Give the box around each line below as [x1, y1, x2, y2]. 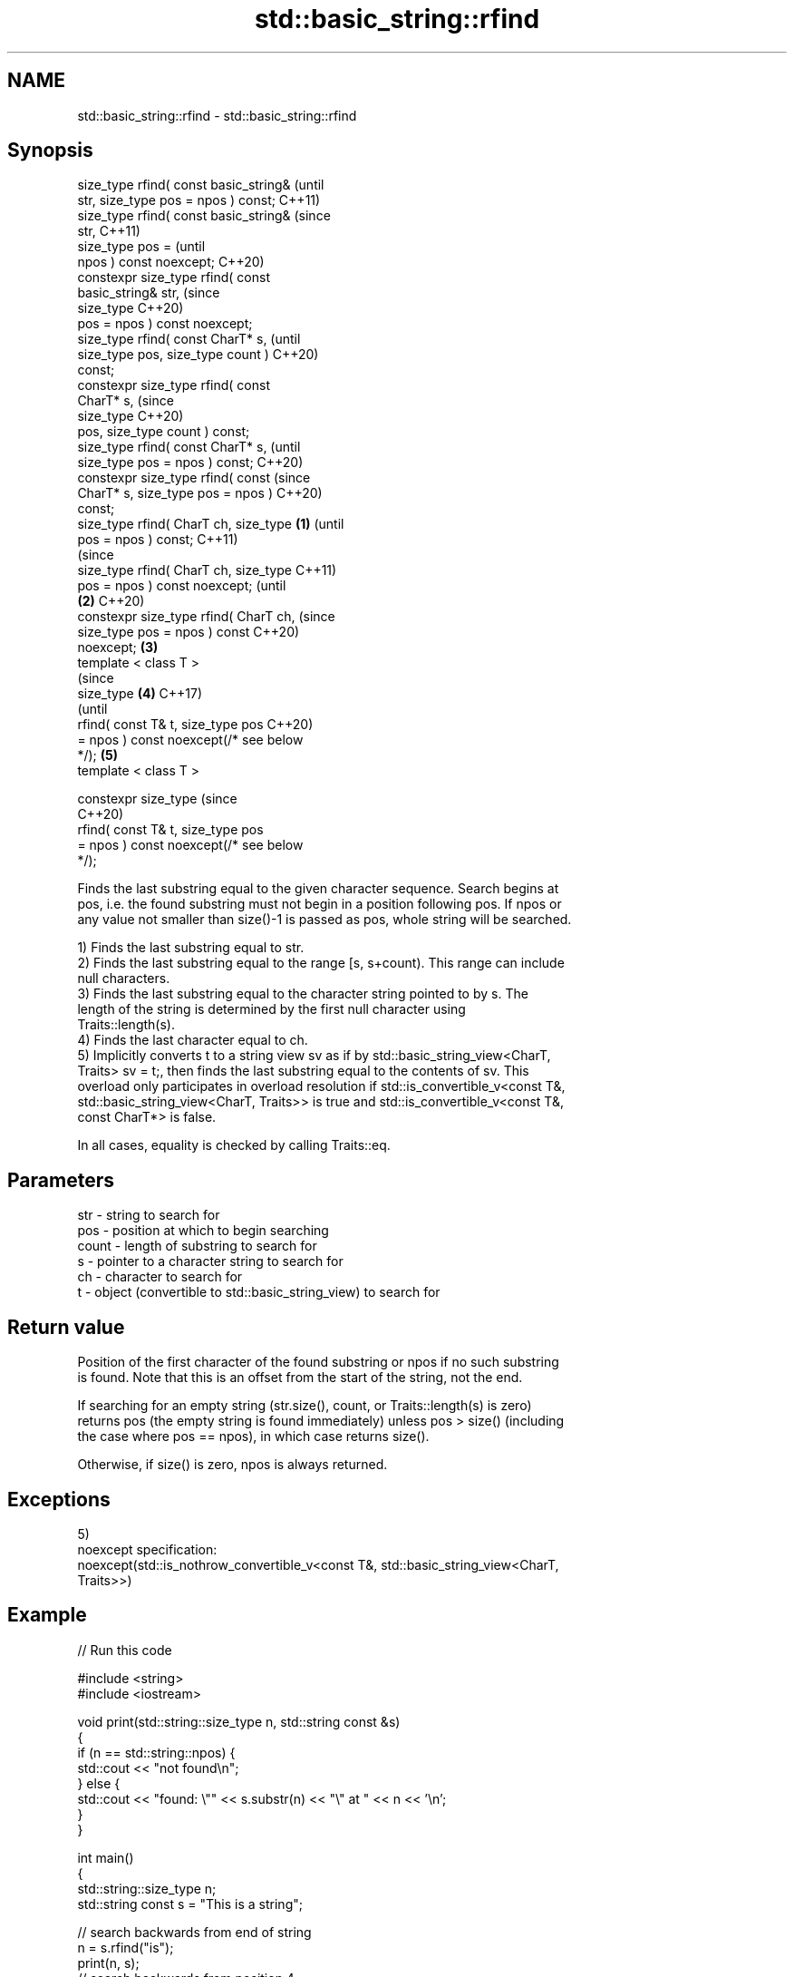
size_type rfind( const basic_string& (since [77, 208, 331, 224]
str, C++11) [77, 223, 140, 239]
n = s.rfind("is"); [77, 1939, 174, 1955]
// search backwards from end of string [77, 1923, 312, 1940]
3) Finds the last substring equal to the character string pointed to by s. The [77, 986, 528, 1002]
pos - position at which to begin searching [77, 1222, 329, 1239]
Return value [7, 1315, 125, 1339]
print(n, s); [77, 1954, 140, 1971]
